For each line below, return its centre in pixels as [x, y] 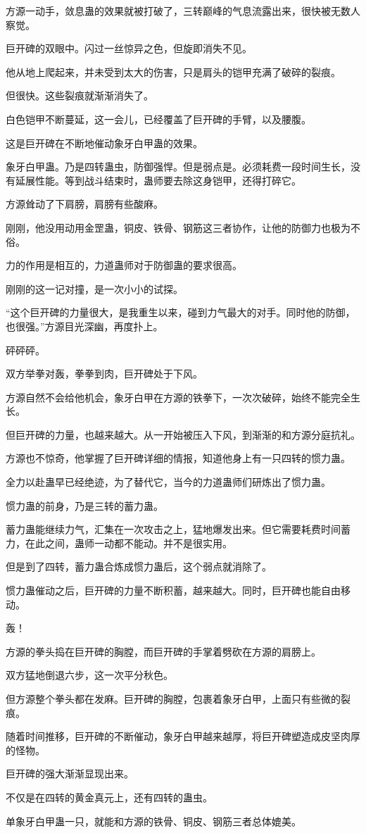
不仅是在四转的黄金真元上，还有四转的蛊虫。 [109, 797]
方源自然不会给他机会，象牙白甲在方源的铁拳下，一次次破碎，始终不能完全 [178, 397]
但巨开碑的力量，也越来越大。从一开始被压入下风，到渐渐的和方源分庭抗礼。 [183, 434]
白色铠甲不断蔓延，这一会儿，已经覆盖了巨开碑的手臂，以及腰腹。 [158, 119]
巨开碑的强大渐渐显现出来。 [70, 773]
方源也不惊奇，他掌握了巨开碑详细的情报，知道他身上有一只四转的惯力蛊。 [178, 458]
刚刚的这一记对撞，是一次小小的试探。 [94, 288]
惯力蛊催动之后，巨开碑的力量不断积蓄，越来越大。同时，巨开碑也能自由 [173, 590]
